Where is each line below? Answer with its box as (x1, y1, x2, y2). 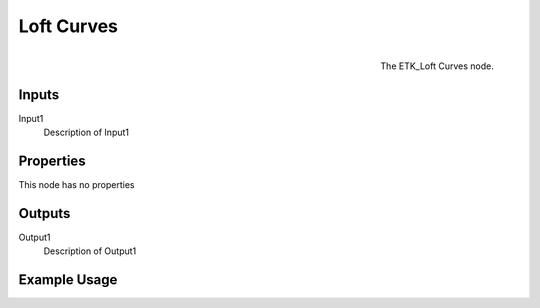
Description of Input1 (43, 126, 130, 139)
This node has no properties (18, 178, 135, 190)
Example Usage (18, 271, 118, 289)
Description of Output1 (43, 245, 137, 257)
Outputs (18, 205, 71, 222)
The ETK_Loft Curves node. (380, 60, 494, 72)
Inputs (18, 86, 60, 103)
